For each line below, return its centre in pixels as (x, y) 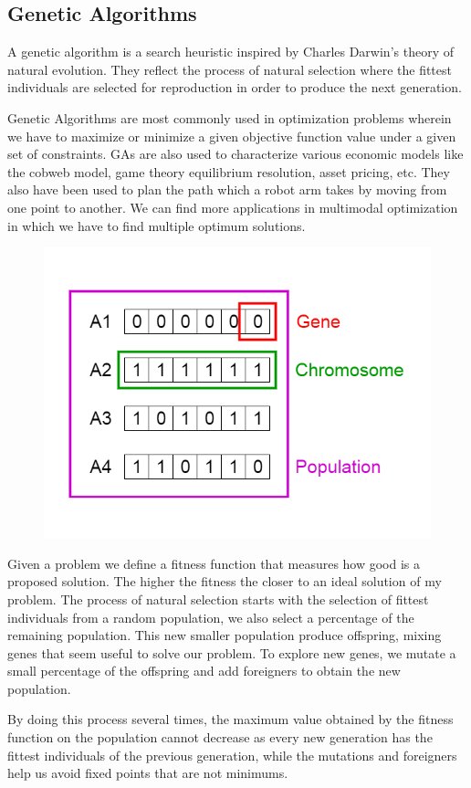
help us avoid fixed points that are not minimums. (148, 773)
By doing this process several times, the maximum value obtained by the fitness (230, 719)
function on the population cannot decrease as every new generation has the (220, 737)
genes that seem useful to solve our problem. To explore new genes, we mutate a (232, 652)
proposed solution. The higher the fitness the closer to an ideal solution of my (225, 581)
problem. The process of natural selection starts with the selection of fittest (218, 599)
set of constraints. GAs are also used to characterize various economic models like (235, 154)
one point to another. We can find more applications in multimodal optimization (233, 207)
